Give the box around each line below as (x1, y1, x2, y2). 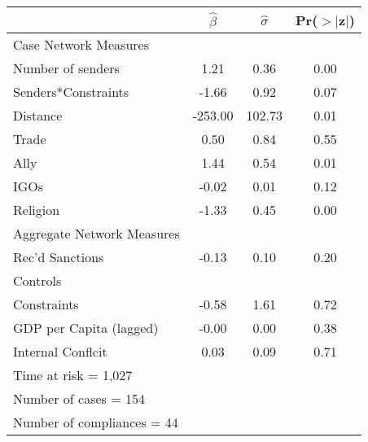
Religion (13, 200, 60, 219)
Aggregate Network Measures (13, 224, 180, 243)
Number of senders (13, 59, 120, 77)
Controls (13, 271, 62, 290)
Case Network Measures (13, 35, 149, 54)
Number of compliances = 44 (13, 413, 178, 431)
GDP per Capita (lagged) (13, 318, 159, 337)
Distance (13, 106, 63, 125)
